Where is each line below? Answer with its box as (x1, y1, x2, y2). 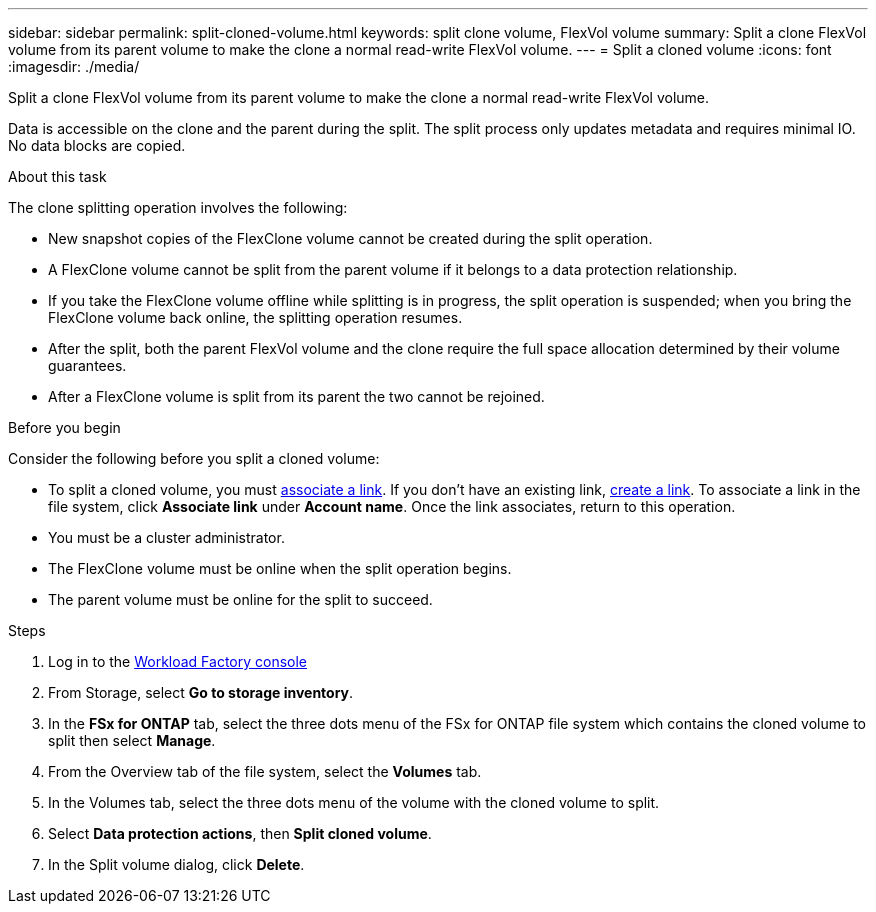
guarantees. (48, 357, 127, 374)
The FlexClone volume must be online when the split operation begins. (48, 560, 512, 577)
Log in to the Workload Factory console (48, 653, 308, 670)
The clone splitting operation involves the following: (8, 199, 348, 216)
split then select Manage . (48, 732, 216, 749)
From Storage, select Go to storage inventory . (48, 684, 354, 701)
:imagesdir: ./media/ (8, 58, 140, 75)
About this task (8, 168, 107, 185)
